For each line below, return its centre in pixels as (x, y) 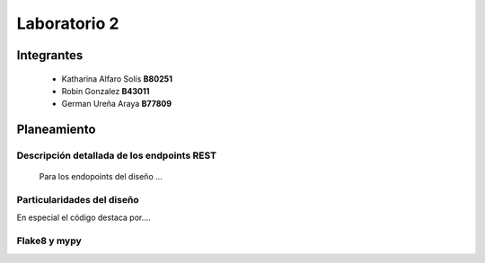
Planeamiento (56, 130)
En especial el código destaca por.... (84, 218)
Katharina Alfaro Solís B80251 (117, 79)
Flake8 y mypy (49, 241)
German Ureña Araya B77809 (117, 104)
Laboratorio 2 (68, 23)
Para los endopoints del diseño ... (101, 177)
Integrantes (50, 55)
